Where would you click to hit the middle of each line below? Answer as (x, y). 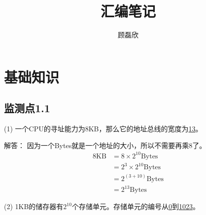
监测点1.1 (27, 108)
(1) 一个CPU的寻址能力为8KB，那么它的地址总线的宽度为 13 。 (103, 129)
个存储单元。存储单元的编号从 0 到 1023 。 (136, 206)
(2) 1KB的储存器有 (34, 206)
